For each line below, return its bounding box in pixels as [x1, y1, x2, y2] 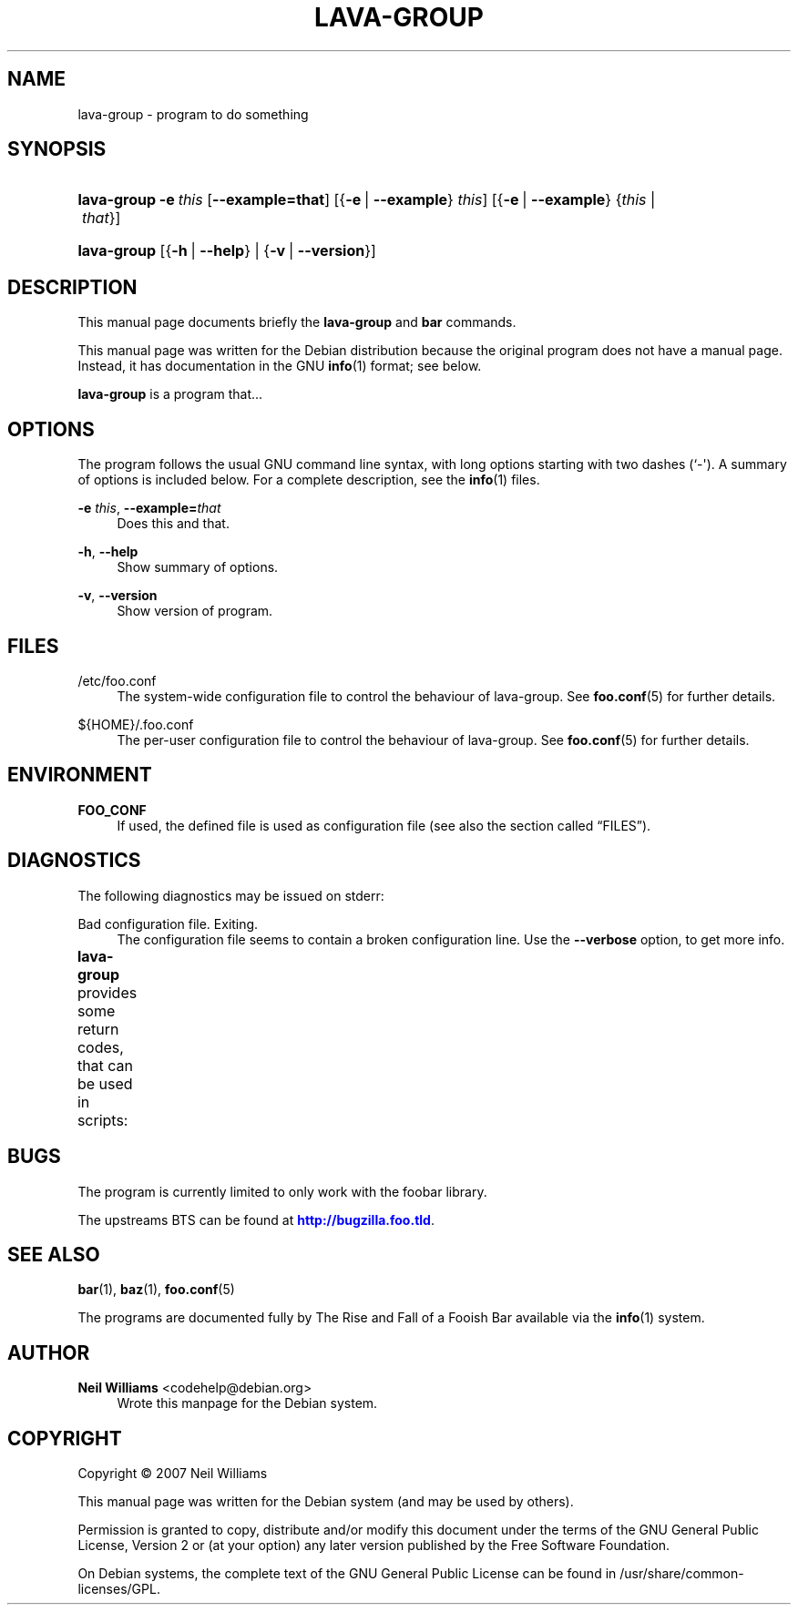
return [77, 1019, 119, 1038]
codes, [77, 1037, 124, 1056]
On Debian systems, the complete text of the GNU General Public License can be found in [77, 1566, 617, 1582]
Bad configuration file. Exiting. [77, 915, 259, 932]
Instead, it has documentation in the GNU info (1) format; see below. [77, 358, 482, 374]
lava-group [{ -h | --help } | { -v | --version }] [77, 241, 376, 260]
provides [77, 983, 138, 1002]
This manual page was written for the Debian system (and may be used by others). [77, 1494, 574, 1510]
